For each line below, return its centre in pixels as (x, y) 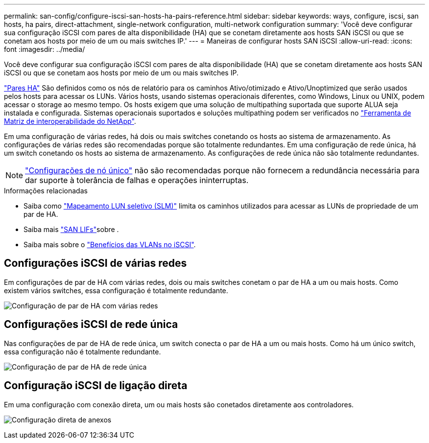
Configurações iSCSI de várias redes (95, 263)
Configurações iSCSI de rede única (91, 325)
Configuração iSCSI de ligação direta (96, 386)
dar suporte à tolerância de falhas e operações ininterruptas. (137, 180)
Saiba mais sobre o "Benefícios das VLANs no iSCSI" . (110, 245)
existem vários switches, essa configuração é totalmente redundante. (116, 290)
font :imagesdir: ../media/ (45, 49)
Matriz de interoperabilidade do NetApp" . (70, 121)
